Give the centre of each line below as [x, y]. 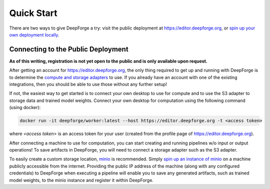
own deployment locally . [34, 34]
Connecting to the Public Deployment [69, 49]
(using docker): [25, 107]
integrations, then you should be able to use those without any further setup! [88, 84]
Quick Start [33, 13]
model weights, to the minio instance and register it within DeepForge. [81, 180]
